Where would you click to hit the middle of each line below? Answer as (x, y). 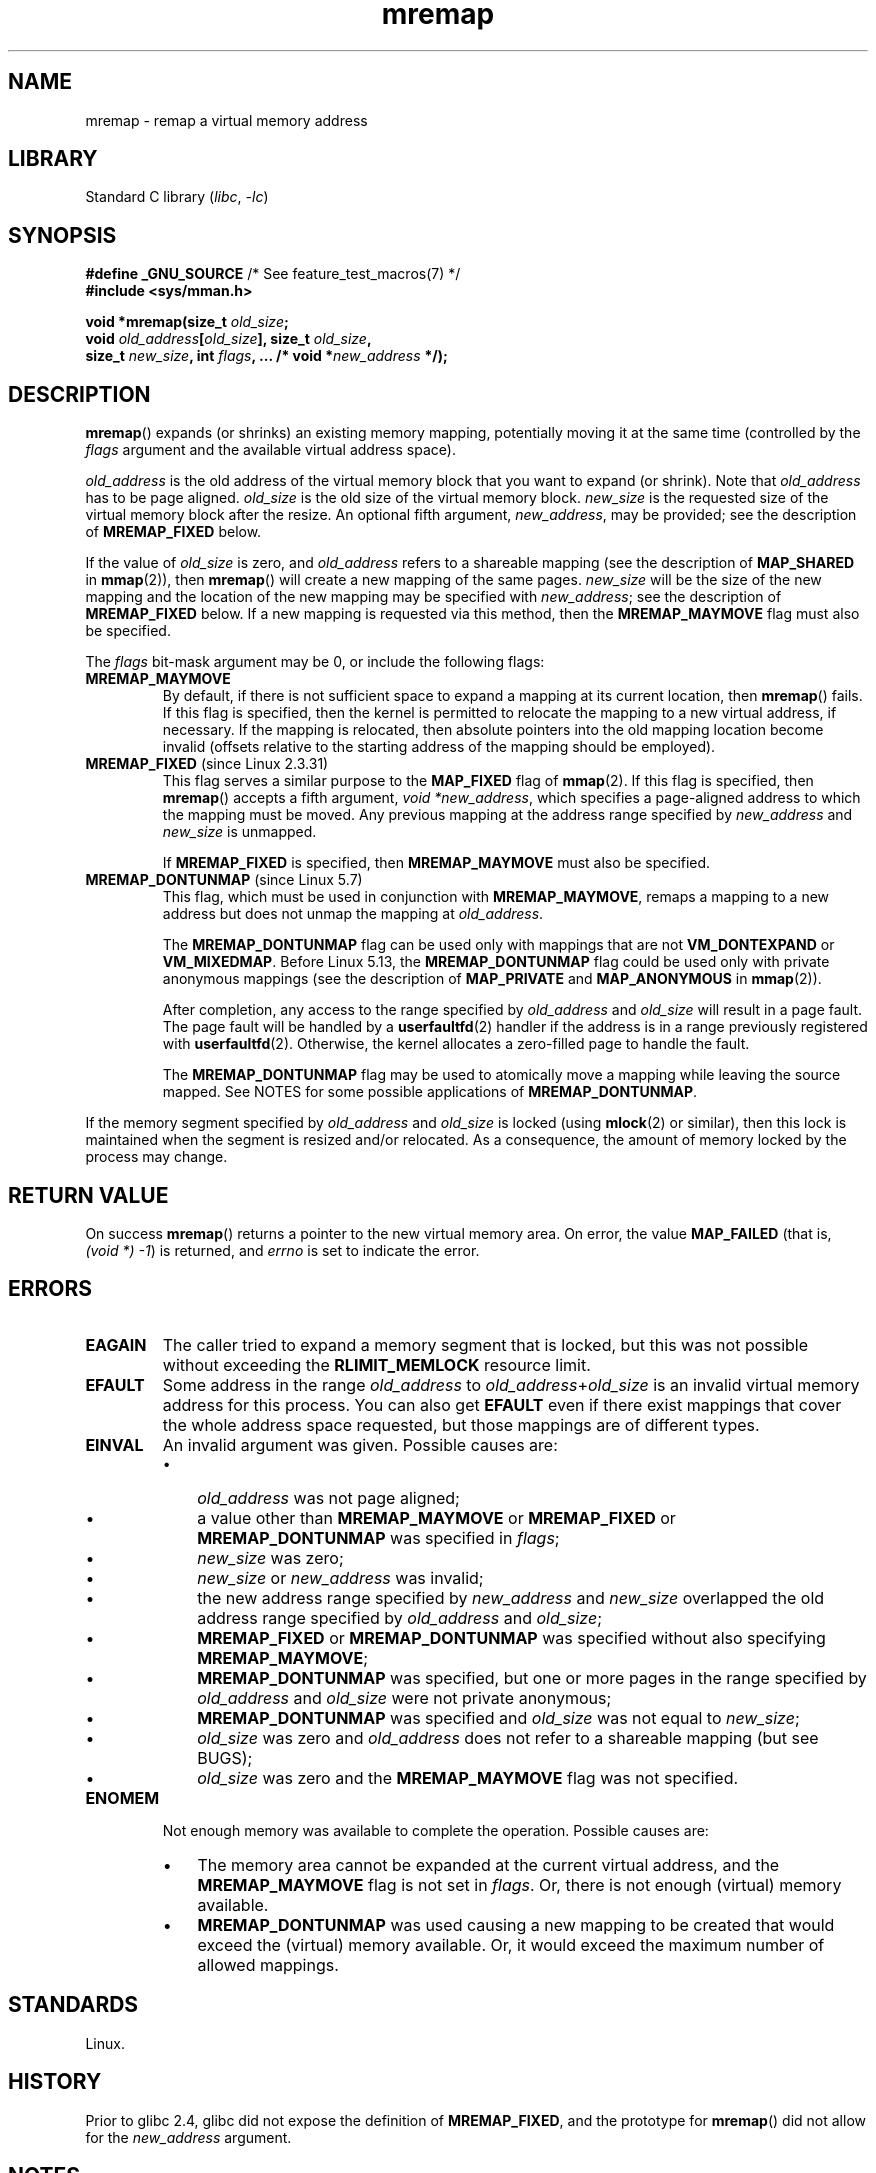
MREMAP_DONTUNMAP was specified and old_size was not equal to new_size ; (498, 1717)
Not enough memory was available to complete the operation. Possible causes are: (435, 1830)
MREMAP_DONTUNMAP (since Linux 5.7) (224, 880)
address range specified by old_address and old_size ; (399, 1617)
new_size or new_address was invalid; (340, 1577)
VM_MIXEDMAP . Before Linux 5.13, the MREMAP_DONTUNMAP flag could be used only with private (496, 962)
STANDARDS (73, 2005)
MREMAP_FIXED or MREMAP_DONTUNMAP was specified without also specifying (511, 1637)
